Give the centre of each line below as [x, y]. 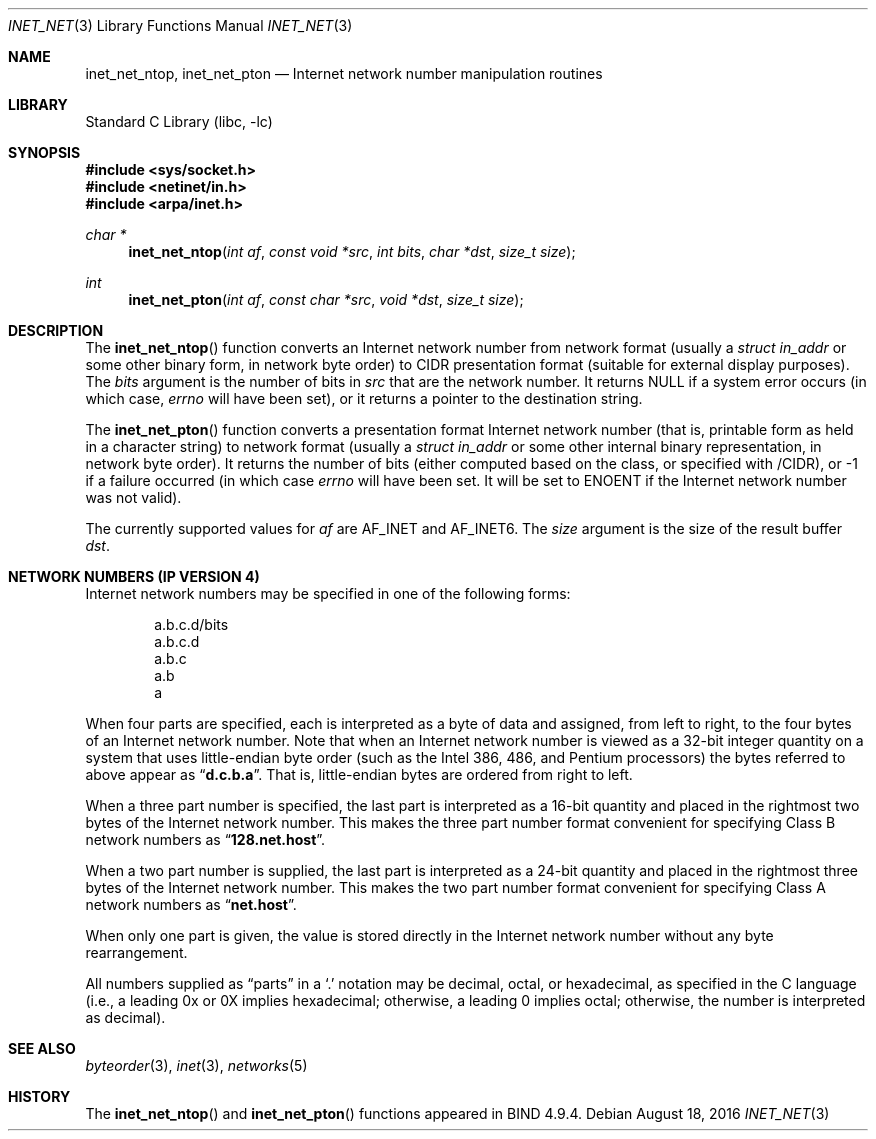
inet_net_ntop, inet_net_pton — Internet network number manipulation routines [344, 73]
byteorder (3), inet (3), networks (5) [196, 1065]
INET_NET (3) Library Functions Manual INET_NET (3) [180, 25]
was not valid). [133, 497]
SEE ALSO [42, 1048]
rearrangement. [136, 952]
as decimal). [125, 1017]
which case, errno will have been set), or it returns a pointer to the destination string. [364, 398]
